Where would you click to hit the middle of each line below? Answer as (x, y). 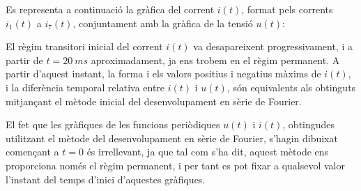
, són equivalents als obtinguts (291, 87)
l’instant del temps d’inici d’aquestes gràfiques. (106, 179)
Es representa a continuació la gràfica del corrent (110, 9)
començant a (32, 152)
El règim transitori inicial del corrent (84, 46)
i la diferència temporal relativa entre (85, 87)
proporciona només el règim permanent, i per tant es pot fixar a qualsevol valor (176, 165)
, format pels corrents (287, 9)
